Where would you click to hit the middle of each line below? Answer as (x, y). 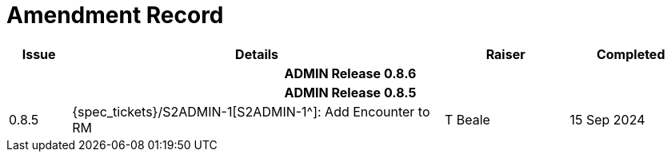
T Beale (467, 119)
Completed (631, 54)
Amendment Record (115, 15)
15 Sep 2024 (607, 119)
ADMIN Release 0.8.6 (350, 73)
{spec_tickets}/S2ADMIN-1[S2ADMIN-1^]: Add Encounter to (251, 111)
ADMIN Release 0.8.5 (350, 92)
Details (257, 54)
